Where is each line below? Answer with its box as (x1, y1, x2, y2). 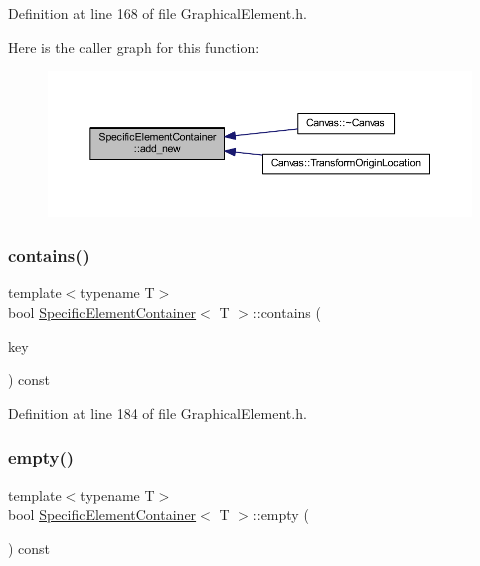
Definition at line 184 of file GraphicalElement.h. (8, 402, 307, 423)
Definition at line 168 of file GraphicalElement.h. (8, 3, 307, 23)
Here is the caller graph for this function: (8, 36, 260, 57)
